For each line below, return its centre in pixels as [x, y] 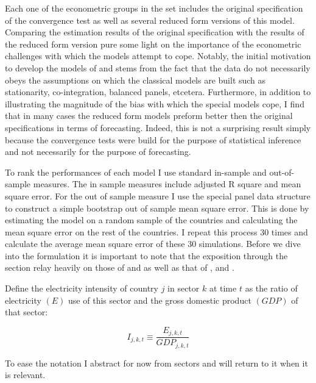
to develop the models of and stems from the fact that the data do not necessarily [158, 67]
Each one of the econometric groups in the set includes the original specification [154, 8]
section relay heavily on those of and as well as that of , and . [120, 267]
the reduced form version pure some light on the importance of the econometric [153, 44]
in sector [184, 288]
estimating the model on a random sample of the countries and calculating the [151, 220]
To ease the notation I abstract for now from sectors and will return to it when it [156, 363]
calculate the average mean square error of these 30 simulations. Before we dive [153, 244]
